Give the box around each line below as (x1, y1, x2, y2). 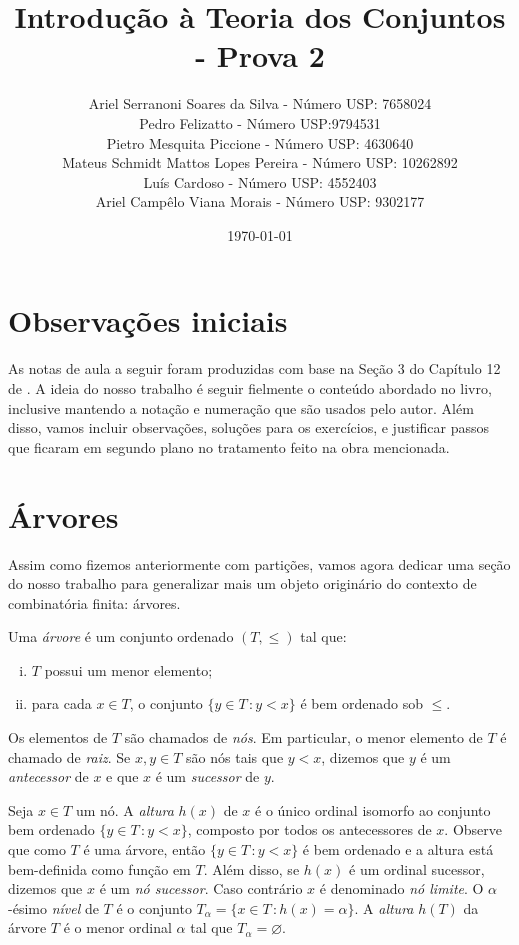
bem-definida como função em (8, 858, 191, 879)
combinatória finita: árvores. (8, 592, 181, 613)
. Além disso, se (203, 858, 300, 879)
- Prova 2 (195, 35, 325, 76)
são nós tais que (186, 746, 284, 767)
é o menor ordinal (63, 917, 172, 938)
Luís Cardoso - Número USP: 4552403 (143, 171, 377, 192)
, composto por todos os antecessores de (187, 819, 432, 840)
